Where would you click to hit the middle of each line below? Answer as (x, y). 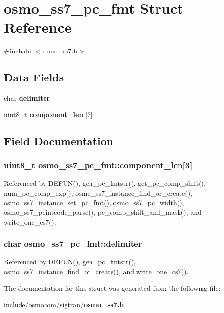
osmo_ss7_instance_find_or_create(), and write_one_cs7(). (96, 272)
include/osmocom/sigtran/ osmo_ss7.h (64, 304)
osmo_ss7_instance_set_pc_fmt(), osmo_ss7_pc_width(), (94, 202)
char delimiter (27, 98)
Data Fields (34, 77)
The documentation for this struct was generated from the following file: (112, 288)
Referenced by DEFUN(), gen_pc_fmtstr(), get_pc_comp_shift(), (105, 183)
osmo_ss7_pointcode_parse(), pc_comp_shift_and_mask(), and (103, 212)
